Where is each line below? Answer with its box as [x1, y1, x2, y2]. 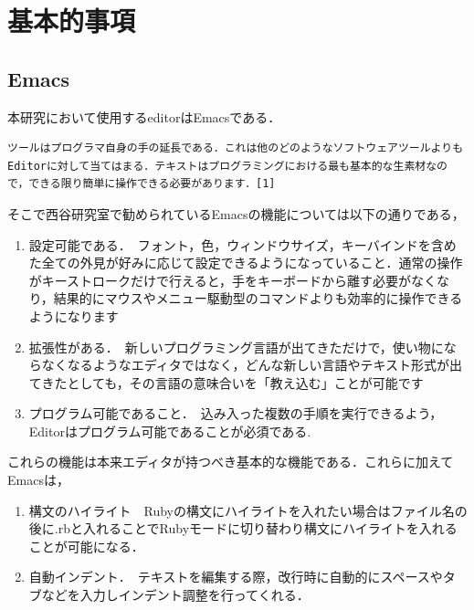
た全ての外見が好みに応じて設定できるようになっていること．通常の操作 [28, 253, 463, 272]
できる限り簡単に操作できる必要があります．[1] [28, 177, 276, 191]
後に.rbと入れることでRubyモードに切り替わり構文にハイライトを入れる [28, 519, 458, 538]
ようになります [28, 306, 119, 325]
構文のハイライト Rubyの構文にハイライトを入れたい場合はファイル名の [28, 500, 468, 520]
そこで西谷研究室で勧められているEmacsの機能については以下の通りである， [7, 204, 465, 223]
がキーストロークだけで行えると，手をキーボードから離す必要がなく [28, 270, 437, 289]
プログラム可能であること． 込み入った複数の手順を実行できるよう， [28, 404, 443, 423]
